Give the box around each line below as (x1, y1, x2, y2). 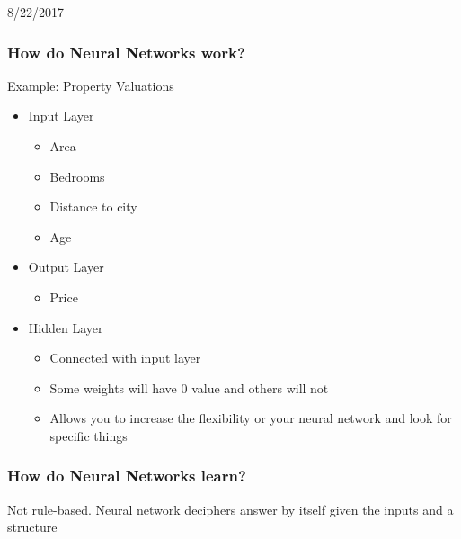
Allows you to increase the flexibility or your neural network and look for (49, 409, 452, 427)
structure (7, 517, 58, 536)
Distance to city (49, 197, 137, 216)
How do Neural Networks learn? (7, 464, 246, 487)
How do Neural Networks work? (7, 40, 245, 63)
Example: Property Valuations (7, 76, 174, 94)
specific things (49, 426, 128, 445)
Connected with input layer (49, 348, 201, 367)
